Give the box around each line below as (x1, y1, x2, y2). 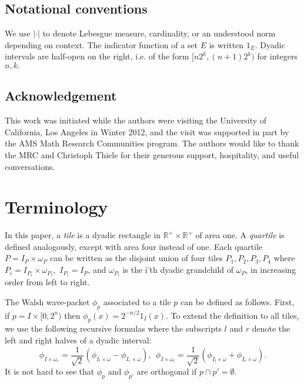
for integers (257, 50, 298, 62)
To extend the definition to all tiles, (171, 309, 299, 321)
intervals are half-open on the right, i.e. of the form (5, 50, 189, 62)
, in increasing (245, 263, 296, 276)
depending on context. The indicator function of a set (5, 38, 198, 51)
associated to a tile (103, 295, 171, 308)
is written (209, 38, 244, 51)
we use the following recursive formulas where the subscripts (5, 322, 222, 335)
